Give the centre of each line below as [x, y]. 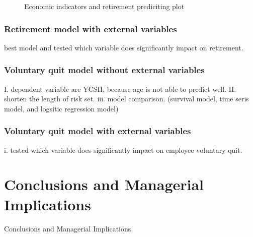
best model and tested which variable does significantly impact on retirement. [124, 47]
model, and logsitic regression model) [61, 108]
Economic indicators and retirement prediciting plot [104, 6]
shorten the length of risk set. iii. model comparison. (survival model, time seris [126, 99]
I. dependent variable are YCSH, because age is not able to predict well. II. [120, 88]
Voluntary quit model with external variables [98, 131]
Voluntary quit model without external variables [104, 70]
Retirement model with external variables [91, 28]
